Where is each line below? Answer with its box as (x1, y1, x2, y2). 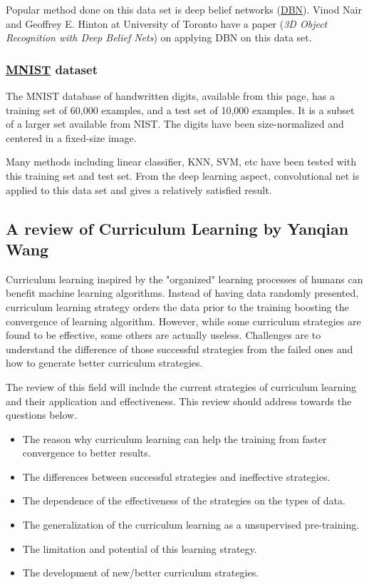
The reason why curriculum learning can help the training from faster (22, 431, 327, 446)
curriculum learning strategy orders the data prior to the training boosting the (6, 299, 349, 314)
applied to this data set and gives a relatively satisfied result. (6, 182, 272, 197)
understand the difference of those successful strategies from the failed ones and (6, 341, 353, 356)
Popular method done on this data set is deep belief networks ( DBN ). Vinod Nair (6, 2, 362, 16)
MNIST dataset (6, 60, 98, 78)
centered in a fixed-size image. (6, 130, 137, 145)
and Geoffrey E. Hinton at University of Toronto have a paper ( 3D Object (6, 16, 328, 31)
